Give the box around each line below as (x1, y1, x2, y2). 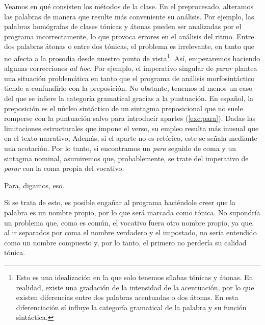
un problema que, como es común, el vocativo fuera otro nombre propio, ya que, (4, 217, 254, 228)
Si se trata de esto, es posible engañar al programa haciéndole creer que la (4, 197, 235, 208)
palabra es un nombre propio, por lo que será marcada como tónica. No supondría (4, 207, 260, 217)
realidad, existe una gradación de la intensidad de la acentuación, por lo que (16, 282, 254, 292)
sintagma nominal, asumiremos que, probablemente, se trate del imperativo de (4, 153, 249, 163)
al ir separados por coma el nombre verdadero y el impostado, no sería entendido (4, 227, 257, 238)
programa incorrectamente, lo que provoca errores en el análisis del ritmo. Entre (4, 31, 254, 41)
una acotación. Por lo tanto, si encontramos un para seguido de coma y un (4, 142, 236, 153)
